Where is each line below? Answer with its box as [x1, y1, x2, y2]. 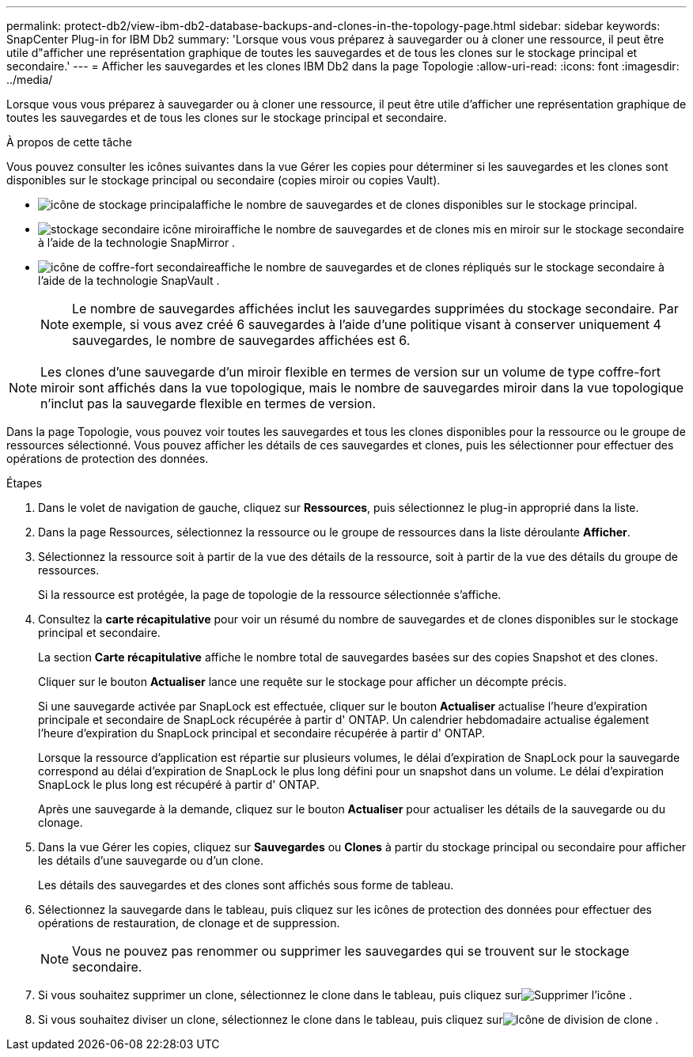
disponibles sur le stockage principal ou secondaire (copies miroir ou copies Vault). [6, 173, 441, 187]
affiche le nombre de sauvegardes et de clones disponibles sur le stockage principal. [195, 198, 638, 211]
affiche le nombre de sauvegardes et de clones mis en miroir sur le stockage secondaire [224, 222, 684, 236]
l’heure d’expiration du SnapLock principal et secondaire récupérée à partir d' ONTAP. [38, 726, 486, 740]
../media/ [6, 73, 53, 86]
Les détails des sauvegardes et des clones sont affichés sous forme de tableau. [38, 878, 454, 892]
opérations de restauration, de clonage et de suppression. [38, 916, 340, 930]
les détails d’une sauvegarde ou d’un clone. [38, 854, 264, 867]
